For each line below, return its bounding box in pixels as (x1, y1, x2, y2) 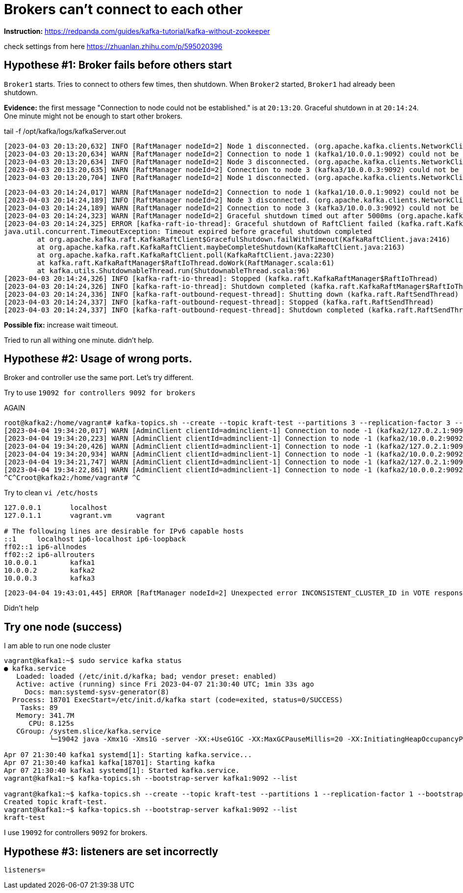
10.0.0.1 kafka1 (4, 559, 95, 567)
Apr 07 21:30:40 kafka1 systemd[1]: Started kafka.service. (4, 766, 240, 775)
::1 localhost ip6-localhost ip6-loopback (4, 535, 186, 543)
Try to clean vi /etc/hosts (4, 488, 98, 497)
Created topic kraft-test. (4, 798, 107, 806)
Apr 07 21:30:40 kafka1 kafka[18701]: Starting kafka (4, 759, 215, 767)
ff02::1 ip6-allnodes (4, 543, 87, 551)
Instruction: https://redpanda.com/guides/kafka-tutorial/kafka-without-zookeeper (4, 26, 270, 35)
